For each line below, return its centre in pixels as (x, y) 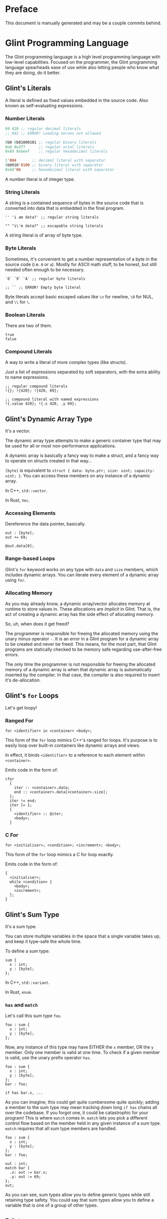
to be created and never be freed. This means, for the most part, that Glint (81, 644)
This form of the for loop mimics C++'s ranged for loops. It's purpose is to (81, 740)
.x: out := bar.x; (29, 1173)
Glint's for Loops (32, 696)
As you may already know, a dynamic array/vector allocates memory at (78, 604)
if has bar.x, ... (24, 1093)
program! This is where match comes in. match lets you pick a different (76, 1118)
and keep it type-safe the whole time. (43, 942)
